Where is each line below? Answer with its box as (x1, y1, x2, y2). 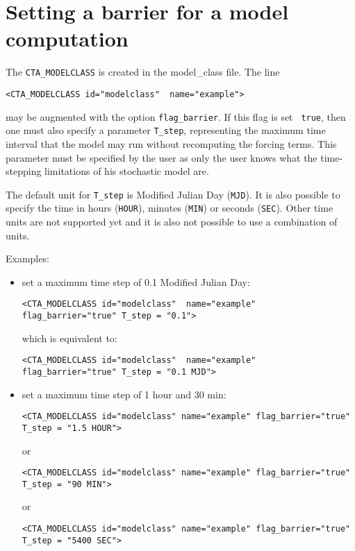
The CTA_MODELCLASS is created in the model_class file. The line (6, 65, 280, 79)
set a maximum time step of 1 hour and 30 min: (22, 387, 226, 401)
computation (6, 24, 129, 53)
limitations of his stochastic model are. (44, 164, 209, 178)
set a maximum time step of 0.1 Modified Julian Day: (22, 274, 250, 289)
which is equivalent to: (22, 330, 117, 345)
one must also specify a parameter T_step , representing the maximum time (6, 123, 326, 137)
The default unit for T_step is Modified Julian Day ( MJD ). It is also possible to (6, 187, 340, 201)
